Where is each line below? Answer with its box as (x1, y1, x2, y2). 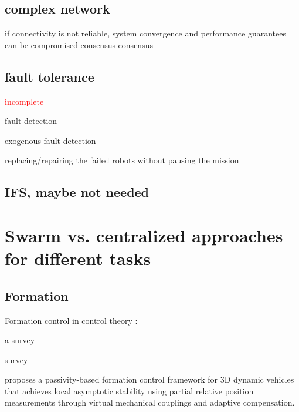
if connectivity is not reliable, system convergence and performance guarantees (5, 27, 286, 39)
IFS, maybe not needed (5, 183, 149, 201)
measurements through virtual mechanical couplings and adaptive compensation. (5, 396, 295, 408)
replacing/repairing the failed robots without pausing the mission (5, 154, 239, 166)
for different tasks (5, 246, 151, 270)
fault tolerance (5, 67, 94, 85)
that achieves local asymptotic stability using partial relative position (5, 384, 254, 397)
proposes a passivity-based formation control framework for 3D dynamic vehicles (5, 373, 294, 386)
